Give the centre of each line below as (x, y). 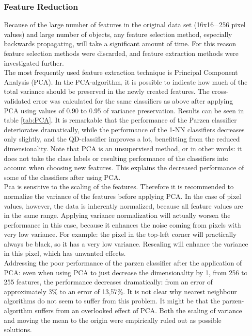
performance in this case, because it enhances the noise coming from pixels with (123, 224)
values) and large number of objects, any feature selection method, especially (118, 34)
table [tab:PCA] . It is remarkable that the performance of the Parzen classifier (120, 120)
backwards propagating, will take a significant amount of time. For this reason (120, 44)
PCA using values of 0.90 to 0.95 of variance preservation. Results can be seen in (124, 110)
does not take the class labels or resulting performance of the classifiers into (116, 158)
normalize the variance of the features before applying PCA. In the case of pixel (123, 196)
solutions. (18, 329)
